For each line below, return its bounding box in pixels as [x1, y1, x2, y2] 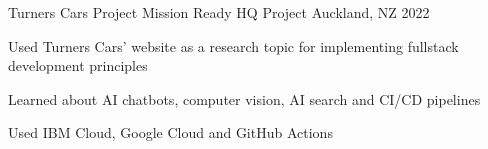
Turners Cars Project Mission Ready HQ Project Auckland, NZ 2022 [8, 2, 430, 22]
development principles [8, 55, 148, 76]
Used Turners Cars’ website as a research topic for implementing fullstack [8, 35, 459, 56]
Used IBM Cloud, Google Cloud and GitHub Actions [8, 122, 333, 143]
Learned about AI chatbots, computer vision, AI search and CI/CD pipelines [8, 88, 481, 109]
